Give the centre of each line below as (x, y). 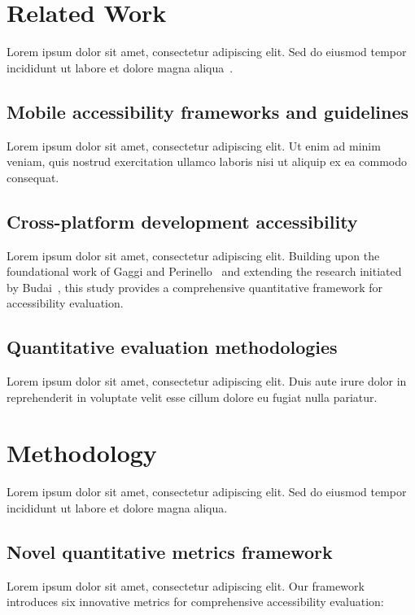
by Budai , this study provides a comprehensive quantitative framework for (194, 287)
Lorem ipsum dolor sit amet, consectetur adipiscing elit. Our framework (186, 585)
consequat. (33, 177)
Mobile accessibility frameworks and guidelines (208, 111)
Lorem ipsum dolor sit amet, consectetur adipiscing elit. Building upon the (193, 255)
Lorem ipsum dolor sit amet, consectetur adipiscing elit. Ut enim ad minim (194, 145)
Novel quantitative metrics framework (170, 551)
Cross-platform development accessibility (182, 221)
